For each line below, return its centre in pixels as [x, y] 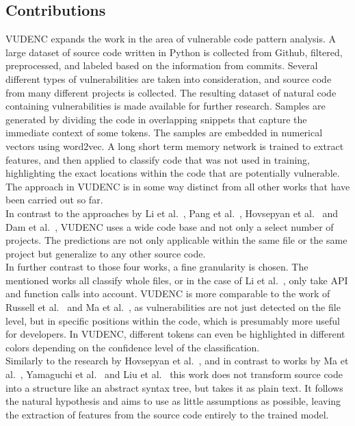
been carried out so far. [54, 200]
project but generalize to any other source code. [106, 253]
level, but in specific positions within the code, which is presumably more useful [173, 320]
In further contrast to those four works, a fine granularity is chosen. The [157, 267]
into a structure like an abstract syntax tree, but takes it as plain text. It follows [174, 387]
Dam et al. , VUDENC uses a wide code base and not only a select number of [170, 226]
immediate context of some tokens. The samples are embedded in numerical [164, 133]
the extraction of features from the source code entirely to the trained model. [167, 414]
